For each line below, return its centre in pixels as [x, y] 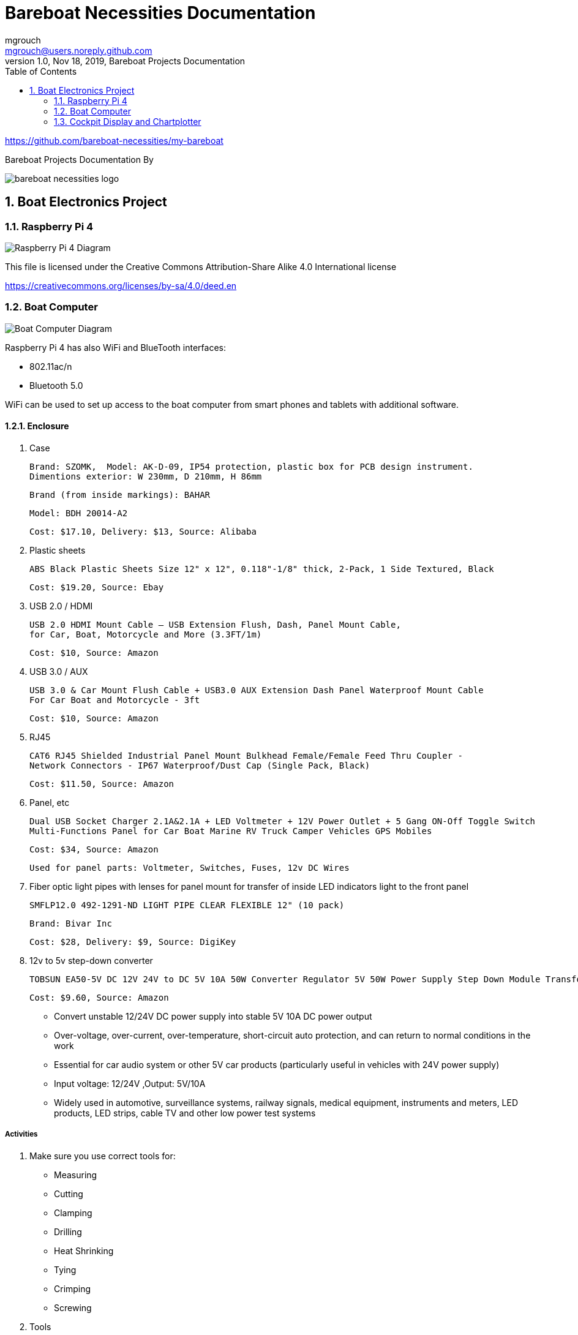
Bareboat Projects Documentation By [79, 159]
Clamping [73, 1213]
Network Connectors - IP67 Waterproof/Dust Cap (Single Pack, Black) [200, 765]
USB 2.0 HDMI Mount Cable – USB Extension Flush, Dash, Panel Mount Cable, [215, 624]
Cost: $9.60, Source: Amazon [99, 997]
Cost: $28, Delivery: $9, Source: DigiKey [133, 942]
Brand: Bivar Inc [71, 923]
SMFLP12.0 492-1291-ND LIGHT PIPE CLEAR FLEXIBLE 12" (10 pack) [187, 905]
